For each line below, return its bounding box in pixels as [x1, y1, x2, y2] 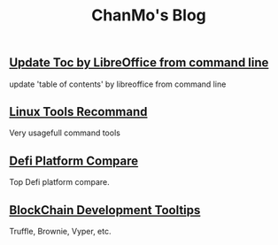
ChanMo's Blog [91, 5, 206, 26]
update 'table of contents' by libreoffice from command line [9, 79, 227, 89]
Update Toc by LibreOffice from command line [9, 55, 269, 71]
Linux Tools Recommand [9, 104, 148, 119]
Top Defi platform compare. [9, 177, 111, 188]
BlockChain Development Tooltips [9, 203, 201, 218]
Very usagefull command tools [9, 127, 121, 138]
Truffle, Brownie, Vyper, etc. [9, 226, 112, 237]
